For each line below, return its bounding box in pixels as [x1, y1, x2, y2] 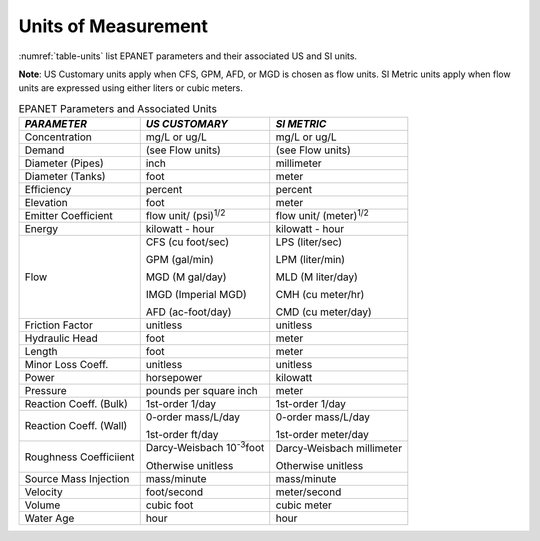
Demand [24, 143, 65, 157]
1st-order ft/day [145, 428, 219, 442]
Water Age [24, 511, 75, 525]
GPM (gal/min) [145, 253, 214, 267]
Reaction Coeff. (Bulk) [24, 397, 129, 411]
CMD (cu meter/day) [275, 305, 372, 319]
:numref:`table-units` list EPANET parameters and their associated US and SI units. [18, 50, 358, 62]
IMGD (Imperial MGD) [145, 288, 247, 302]
